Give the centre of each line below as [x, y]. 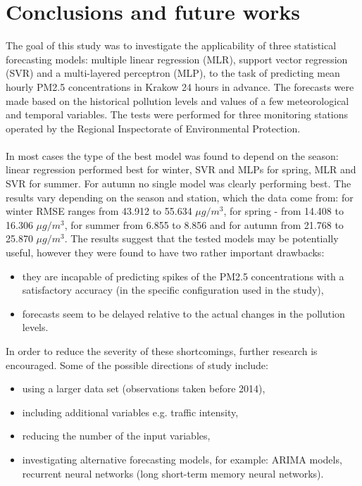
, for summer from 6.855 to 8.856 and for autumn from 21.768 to [204, 224]
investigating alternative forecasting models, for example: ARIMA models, [182, 459]
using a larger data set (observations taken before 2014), [144, 388]
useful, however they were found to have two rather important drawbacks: [165, 253]
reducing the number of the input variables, [116, 436]
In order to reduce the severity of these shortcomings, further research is [162, 351]
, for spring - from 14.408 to [283, 211]
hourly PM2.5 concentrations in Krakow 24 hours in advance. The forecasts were [180, 86]
